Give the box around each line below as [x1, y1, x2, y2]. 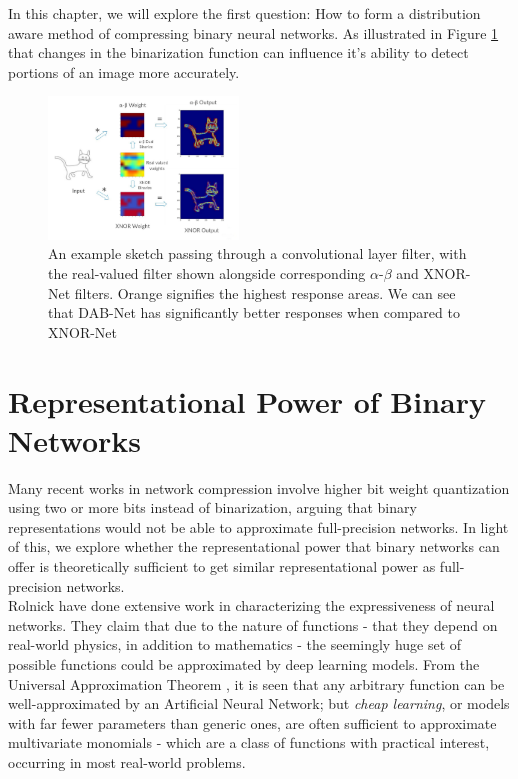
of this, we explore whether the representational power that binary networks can [8, 536, 500, 557]
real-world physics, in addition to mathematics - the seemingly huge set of [8, 634, 462, 655]
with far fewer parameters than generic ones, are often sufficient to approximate [8, 712, 497, 733]
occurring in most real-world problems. [8, 751, 246, 772]
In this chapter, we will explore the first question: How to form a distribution [8, 3, 481, 23]
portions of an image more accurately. [8, 61, 240, 82]
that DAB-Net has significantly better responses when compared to [48, 302, 460, 323]
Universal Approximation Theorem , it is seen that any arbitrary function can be [8, 673, 505, 694]
